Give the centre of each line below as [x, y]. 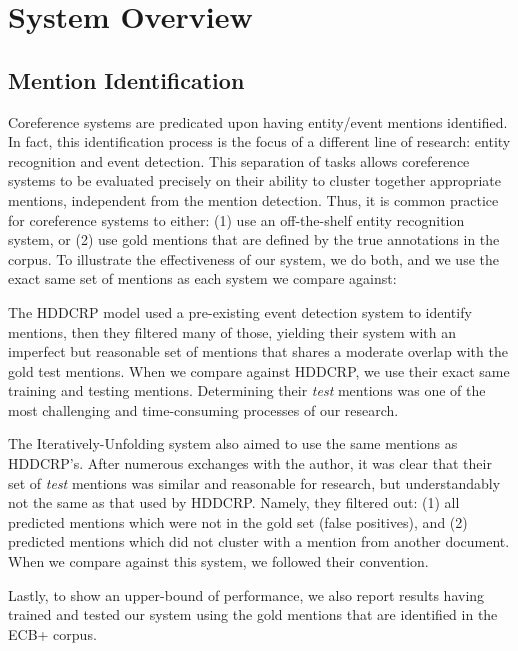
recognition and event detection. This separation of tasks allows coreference [239, 160]
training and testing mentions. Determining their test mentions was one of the [247, 390]
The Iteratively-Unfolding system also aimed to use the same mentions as [233, 443]
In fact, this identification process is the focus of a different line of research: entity [259, 141]
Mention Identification [126, 79]
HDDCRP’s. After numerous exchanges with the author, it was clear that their [250, 463]
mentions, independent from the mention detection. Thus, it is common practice [253, 199]
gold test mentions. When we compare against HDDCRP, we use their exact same [259, 370]
